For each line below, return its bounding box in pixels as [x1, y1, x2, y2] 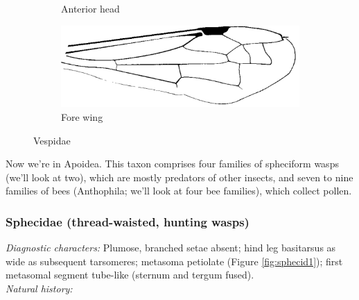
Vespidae [33, 133, 71, 147]
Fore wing [61, 110, 103, 124]
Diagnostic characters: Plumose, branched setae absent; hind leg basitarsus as [6, 240, 336, 255]
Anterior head [61, 1, 120, 15]
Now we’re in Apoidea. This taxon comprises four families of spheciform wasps [6, 156, 339, 171]
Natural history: [6, 281, 73, 295]
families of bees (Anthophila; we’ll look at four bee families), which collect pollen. [6, 183, 352, 198]
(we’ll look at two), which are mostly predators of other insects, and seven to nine [6, 169, 353, 184]
